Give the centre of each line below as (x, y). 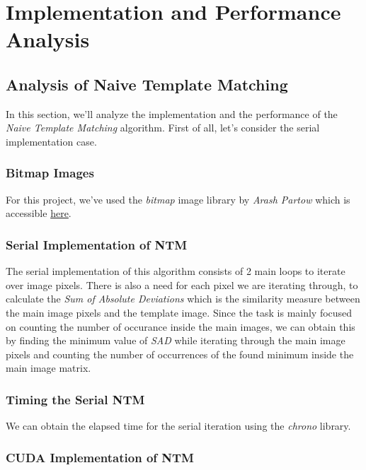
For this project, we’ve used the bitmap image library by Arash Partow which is (178, 199)
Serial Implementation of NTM (97, 244)
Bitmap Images (50, 173)
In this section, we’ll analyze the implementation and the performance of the (172, 113)
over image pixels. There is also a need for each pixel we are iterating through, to (182, 284)
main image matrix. (48, 368)
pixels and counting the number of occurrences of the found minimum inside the (180, 354)
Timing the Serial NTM (75, 399)
